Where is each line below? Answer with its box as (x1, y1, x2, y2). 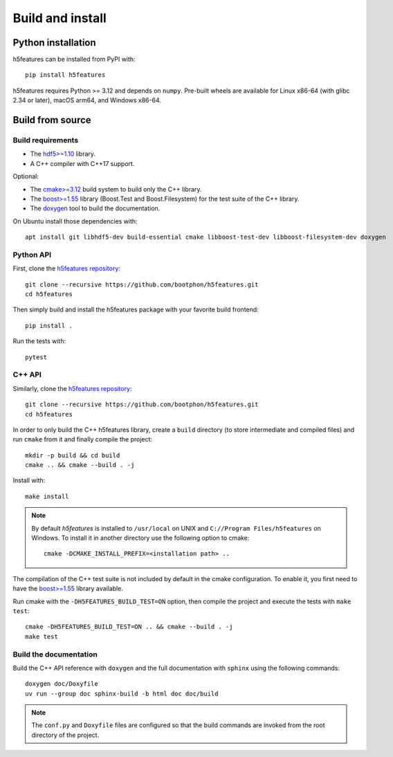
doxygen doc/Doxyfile (25, 680, 98, 688)
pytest (25, 353, 48, 361)
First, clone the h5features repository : (12, 264, 121, 273)
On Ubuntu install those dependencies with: (12, 217, 138, 225)
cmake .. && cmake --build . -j (25, 461, 135, 469)
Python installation (12, 37, 96, 48)
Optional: (12, 172, 39, 181)
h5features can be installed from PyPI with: (12, 55, 136, 64)
